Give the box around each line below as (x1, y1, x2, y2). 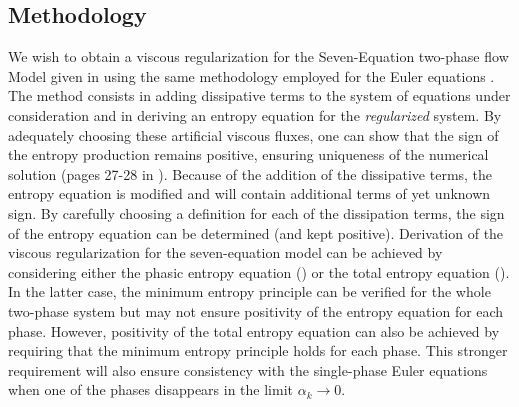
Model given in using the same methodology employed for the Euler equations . (8, 65, 495, 86)
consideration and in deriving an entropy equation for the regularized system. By (8, 104, 502, 125)
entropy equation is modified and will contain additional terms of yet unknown (8, 183, 491, 204)
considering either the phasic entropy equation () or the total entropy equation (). (8, 261, 510, 282)
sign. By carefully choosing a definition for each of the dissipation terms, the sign (8, 202, 505, 223)
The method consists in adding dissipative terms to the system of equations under (8, 85, 511, 106)
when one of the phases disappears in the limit (8, 379, 294, 400)
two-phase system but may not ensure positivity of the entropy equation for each (8, 300, 504, 321)
